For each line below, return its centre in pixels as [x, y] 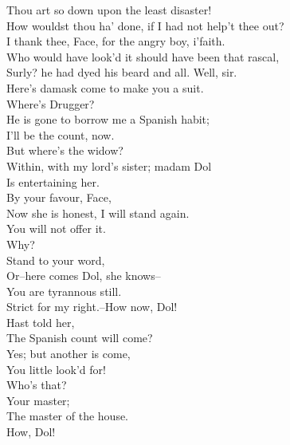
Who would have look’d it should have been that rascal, [143, 56]
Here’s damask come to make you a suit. [105, 87]
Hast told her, [41, 322]
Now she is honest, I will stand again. [98, 213]
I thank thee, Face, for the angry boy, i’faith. [116, 41]
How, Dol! [31, 432]
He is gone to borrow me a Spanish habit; [108, 119]
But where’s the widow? [65, 150]
